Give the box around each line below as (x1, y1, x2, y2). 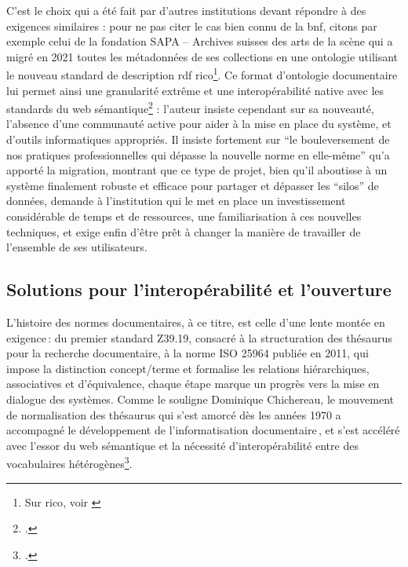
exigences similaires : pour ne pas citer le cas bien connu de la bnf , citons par (6, 17, 377, 34)
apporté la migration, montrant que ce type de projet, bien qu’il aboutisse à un (6, 162, 388, 178)
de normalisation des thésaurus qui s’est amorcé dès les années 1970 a (6, 406, 341, 423)
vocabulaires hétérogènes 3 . (6, 453, 133, 472)
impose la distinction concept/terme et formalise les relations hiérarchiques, (6, 360, 370, 376)
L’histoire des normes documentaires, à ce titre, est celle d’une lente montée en (6, 314, 385, 331)
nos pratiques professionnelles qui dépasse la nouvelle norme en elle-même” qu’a (6, 146, 390, 163)
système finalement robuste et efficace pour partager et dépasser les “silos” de (6, 177, 379, 193)
